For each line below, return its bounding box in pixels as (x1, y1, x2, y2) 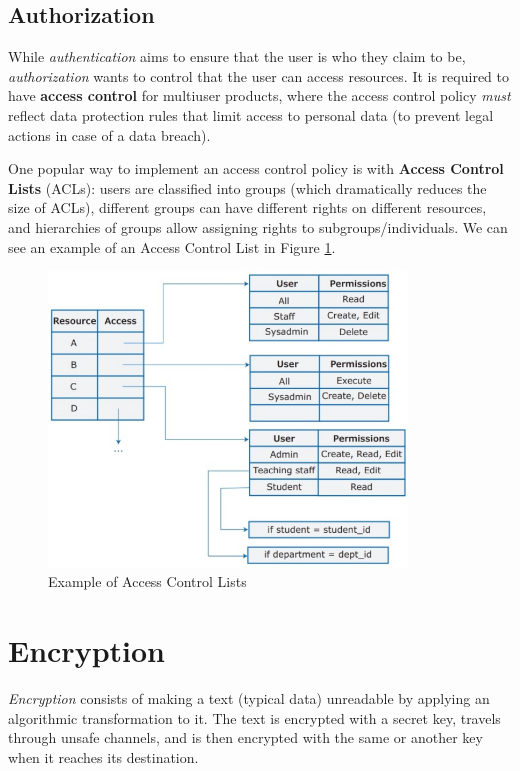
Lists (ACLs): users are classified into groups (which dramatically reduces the (8, 177, 487, 198)
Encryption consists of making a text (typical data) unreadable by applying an (8, 688, 490, 709)
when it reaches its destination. (8, 746, 199, 767)
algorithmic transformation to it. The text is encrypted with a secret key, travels (8, 707, 501, 728)
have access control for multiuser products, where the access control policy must (8, 85, 511, 106)
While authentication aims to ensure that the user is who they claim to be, (8, 46, 466, 67)
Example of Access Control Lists (48, 571, 247, 592)
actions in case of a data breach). (8, 124, 211, 145)
